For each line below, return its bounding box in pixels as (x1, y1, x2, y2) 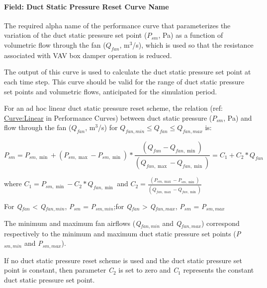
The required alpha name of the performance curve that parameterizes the (4, 20, 231, 30)
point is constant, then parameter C (4, 265, 113, 275)
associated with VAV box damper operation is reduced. (4, 50, 172, 60)
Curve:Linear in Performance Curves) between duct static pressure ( (4, 112, 212, 123)
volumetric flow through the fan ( (4, 39, 106, 50)
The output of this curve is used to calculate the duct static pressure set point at (4, 67, 251, 77)
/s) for (98, 122, 118, 133)
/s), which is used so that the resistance (132, 39, 254, 50)
